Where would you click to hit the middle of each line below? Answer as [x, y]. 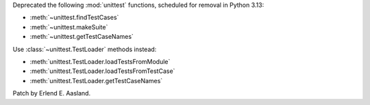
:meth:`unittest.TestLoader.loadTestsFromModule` [100, 61]
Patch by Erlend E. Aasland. [52, 93]
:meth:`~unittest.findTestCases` [74, 18]
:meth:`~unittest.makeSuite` [69, 27]
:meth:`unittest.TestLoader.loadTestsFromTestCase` [102, 71]
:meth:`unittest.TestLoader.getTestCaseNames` [96, 80]
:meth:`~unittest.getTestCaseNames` [82, 37]
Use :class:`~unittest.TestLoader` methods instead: [85, 49]
